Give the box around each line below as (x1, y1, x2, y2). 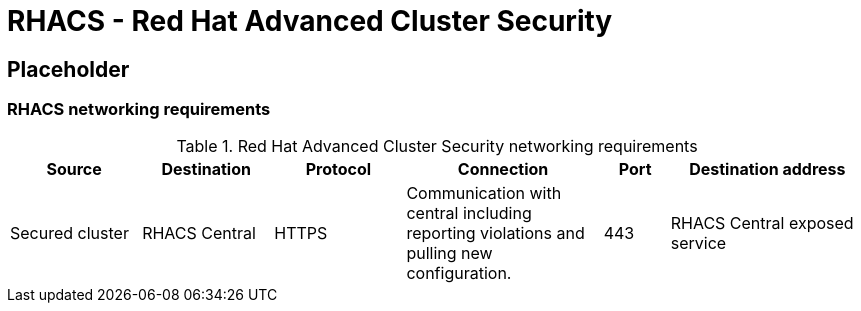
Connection (457, 158, 549, 179)
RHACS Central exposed (670, 212, 854, 233)
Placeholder (7, 56, 130, 82)
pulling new (406, 242, 493, 263)
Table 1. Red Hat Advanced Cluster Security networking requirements (176, 135, 698, 156)
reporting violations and (406, 222, 585, 243)
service (670, 232, 727, 253)
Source (46, 158, 102, 179)
